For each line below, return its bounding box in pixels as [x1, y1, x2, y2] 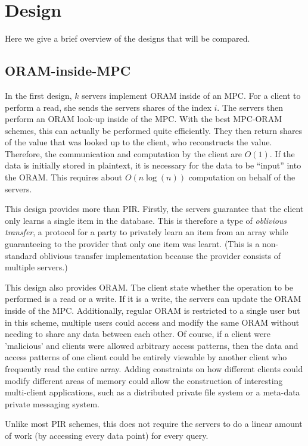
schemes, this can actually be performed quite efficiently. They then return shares [5, 124, 303, 136]
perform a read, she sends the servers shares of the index [5, 101, 211, 113]
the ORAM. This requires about [5, 171, 123, 183]
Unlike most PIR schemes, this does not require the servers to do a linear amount [5, 417, 303, 430]
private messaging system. [5, 397, 99, 410]
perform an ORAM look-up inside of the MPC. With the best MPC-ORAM [5, 113, 282, 125]
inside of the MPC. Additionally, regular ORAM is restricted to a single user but [5, 304, 300, 317]
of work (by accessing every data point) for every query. [5, 429, 209, 441]
